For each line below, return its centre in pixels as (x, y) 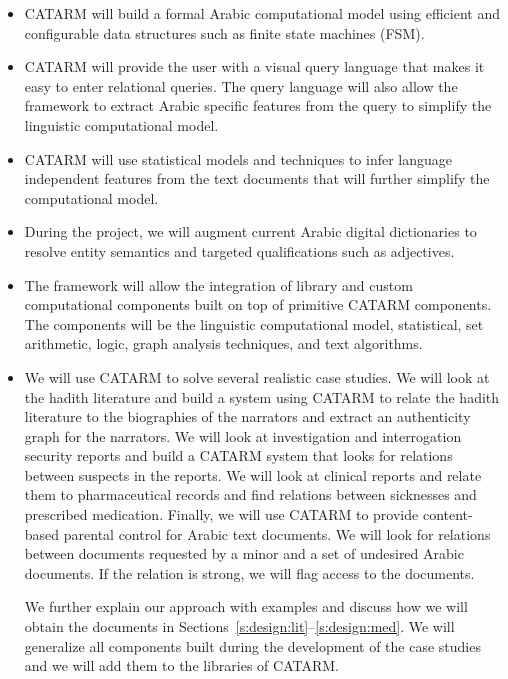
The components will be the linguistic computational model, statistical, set (254, 323)
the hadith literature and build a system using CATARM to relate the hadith (262, 396)
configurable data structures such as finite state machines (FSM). (224, 32)
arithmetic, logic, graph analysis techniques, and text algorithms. (223, 343)
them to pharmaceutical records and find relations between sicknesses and (250, 494)
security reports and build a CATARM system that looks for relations (238, 455)
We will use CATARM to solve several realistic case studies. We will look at (257, 376)
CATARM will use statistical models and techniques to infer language (238, 158)
